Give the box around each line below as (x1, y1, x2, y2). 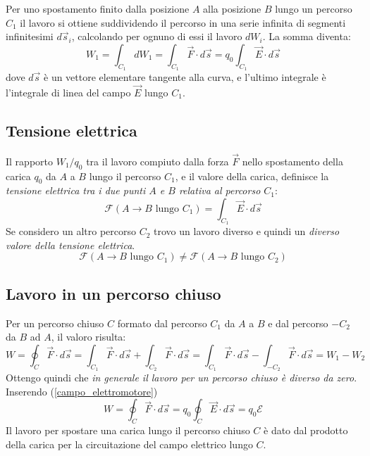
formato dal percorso (117, 315, 207, 330)
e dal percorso (268, 315, 328, 330)
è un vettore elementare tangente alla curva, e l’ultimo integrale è (44, 69, 326, 84)
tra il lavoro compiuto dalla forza (86, 153, 229, 168)
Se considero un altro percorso (6, 224, 137, 239)
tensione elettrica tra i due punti (6, 183, 146, 198)
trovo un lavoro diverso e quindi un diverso (154, 224, 340, 239)
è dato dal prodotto (264, 422, 348, 437)
